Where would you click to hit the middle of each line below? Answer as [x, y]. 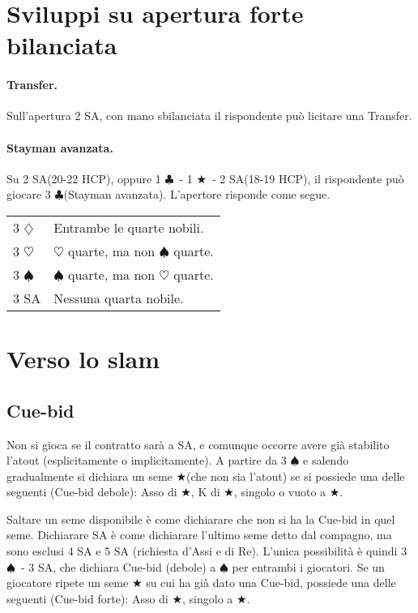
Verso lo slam [83, 359]
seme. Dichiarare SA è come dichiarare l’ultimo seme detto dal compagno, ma [199, 535]
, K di [205, 492]
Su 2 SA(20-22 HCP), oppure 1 [84, 178]
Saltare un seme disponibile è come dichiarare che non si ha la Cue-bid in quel [201, 519]
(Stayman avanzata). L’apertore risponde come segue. [197, 194]
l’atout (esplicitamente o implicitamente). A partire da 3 [147, 460]
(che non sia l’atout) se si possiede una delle [296, 476]
